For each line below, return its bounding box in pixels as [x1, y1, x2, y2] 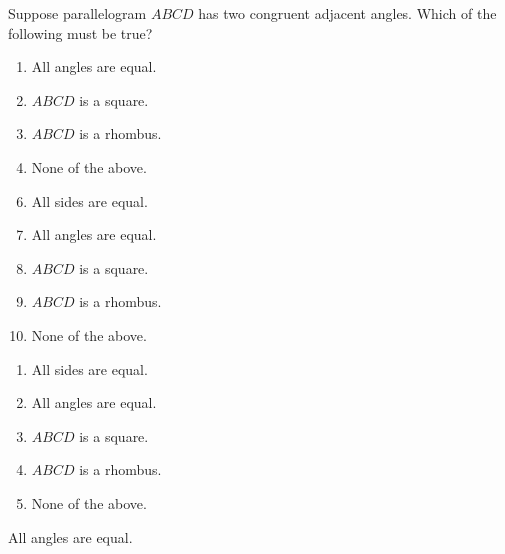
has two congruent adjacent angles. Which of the [198, 3, 497, 23]
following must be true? [8, 22, 153, 43]
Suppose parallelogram [8, 3, 147, 23]
